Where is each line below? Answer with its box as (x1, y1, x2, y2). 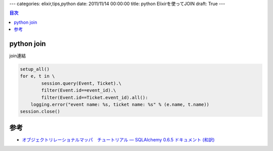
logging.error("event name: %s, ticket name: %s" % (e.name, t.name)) (30, 102, 210, 108)
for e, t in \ (20, 73, 55, 79)
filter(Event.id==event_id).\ (41, 87, 116, 93)
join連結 (9, 53, 26, 59)
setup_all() (20, 66, 50, 72)
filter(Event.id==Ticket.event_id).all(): (41, 94, 149, 100)
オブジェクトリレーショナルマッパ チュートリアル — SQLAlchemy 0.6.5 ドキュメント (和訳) (22, 136, 215, 142)
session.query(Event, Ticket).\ (41, 80, 121, 86)
